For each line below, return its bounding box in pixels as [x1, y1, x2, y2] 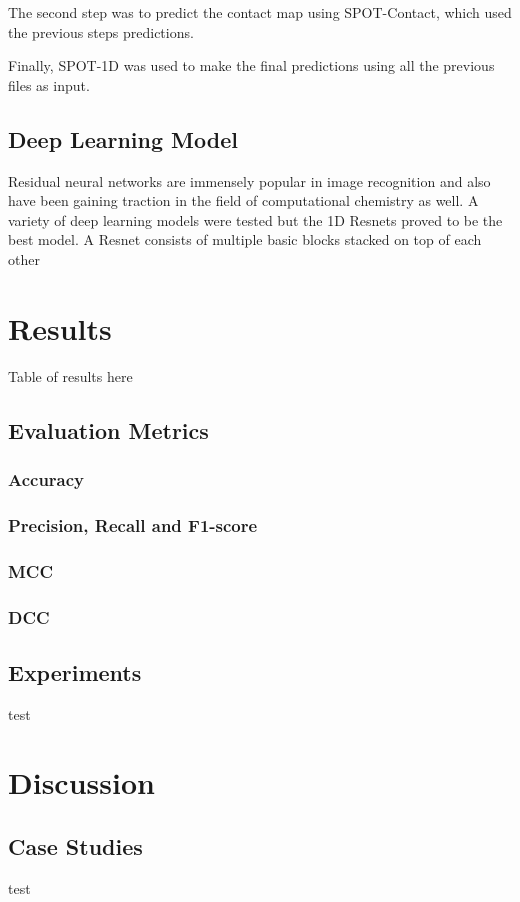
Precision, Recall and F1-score [8, 512, 258, 537]
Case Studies [8, 830, 143, 861]
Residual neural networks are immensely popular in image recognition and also [8, 170, 491, 191]
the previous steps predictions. [8, 21, 194, 42]
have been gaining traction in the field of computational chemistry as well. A [8, 190, 479, 211]
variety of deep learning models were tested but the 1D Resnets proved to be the [8, 209, 503, 230]
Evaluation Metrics [8, 414, 209, 445]
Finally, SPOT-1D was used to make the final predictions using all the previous [8, 55, 495, 76]
